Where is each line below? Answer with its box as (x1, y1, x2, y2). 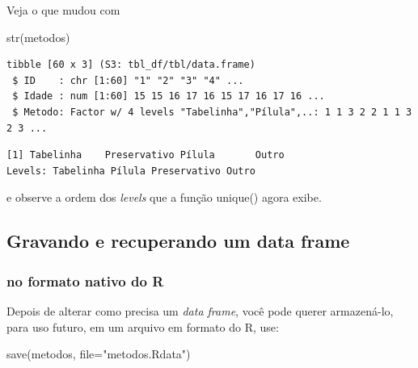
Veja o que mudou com (6, 2, 120, 18)
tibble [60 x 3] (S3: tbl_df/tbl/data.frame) (6, 59, 255, 71)
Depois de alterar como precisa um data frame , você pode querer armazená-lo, (6, 302, 394, 319)
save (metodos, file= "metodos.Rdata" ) (6, 345, 191, 362)
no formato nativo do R (6, 270, 164, 291)
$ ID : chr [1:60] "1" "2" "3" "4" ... (12, 74, 244, 86)
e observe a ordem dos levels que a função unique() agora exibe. (6, 189, 322, 206)
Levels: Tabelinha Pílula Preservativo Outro (6, 165, 255, 177)
